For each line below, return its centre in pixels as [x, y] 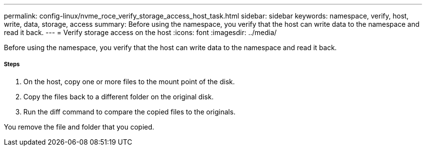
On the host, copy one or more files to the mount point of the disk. [129, 81]
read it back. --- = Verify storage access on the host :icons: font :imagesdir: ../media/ [140, 32]
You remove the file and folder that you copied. [79, 127]
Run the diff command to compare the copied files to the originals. [130, 112]
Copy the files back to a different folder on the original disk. [119, 96]
